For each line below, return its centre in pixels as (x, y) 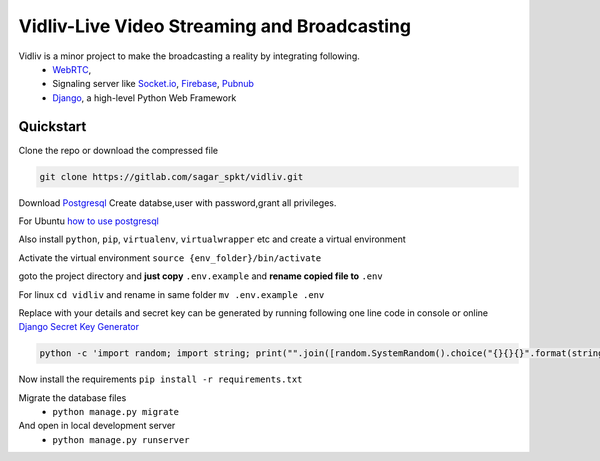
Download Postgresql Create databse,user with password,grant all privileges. (177, 202)
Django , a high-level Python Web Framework (144, 97)
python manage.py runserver (121, 439)
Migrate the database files (72, 397)
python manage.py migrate (116, 412)
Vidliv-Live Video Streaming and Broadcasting (215, 26)
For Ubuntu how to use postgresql (88, 221)
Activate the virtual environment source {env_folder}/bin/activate (170, 257)
